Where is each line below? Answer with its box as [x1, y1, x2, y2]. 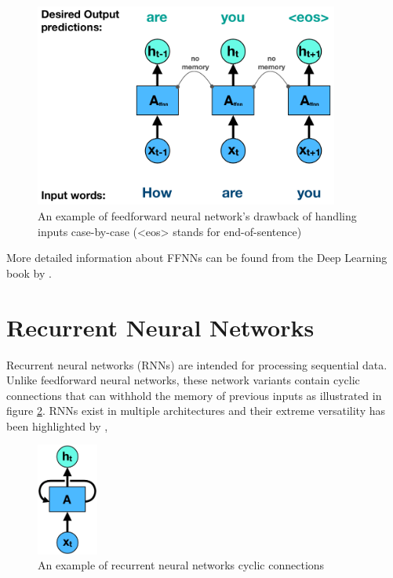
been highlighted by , [6, 417, 108, 434]
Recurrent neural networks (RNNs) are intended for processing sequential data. [6, 356, 388, 373]
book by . [6, 264, 52, 281]
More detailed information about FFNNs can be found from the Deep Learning [6, 249, 388, 266]
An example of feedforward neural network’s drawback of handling [38, 208, 357, 224]
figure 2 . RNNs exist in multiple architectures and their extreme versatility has [6, 402, 386, 419]
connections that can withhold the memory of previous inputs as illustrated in [6, 387, 382, 403]
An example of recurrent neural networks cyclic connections [38, 557, 325, 573]
